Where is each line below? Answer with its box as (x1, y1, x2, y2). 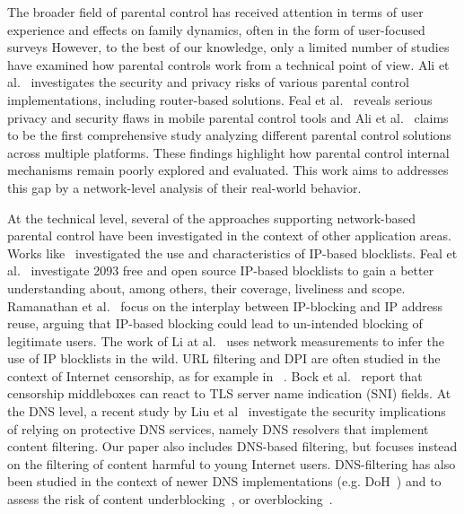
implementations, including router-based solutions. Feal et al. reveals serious (7, 90, 433, 109)
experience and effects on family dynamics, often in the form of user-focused (7, 20, 425, 39)
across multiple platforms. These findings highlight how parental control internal (7, 143, 450, 161)
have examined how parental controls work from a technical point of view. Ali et (7, 55, 450, 74)
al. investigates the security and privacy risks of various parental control (7, 73, 409, 91)
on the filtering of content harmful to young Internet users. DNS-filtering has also (7, 454, 456, 473)
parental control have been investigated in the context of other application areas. (7, 226, 451, 245)
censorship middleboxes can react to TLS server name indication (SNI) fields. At (7, 384, 451, 403)
